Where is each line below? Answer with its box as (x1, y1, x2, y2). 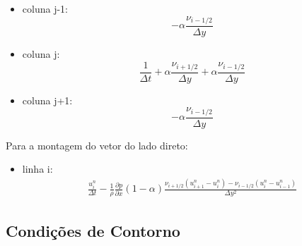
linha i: (22, 161, 53, 176)
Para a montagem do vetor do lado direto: (6, 137, 188, 152)
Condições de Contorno (6, 219, 180, 241)
